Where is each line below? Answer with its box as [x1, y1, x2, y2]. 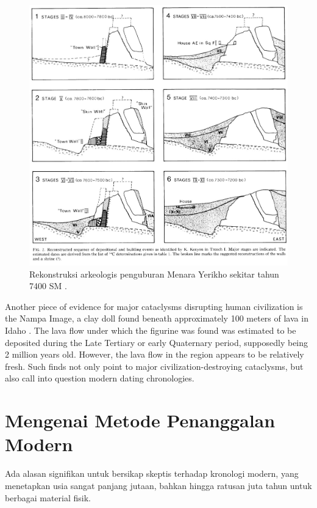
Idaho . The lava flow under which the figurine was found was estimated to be [5, 324, 296, 337]
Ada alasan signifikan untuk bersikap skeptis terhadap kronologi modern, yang [5, 467, 299, 480]
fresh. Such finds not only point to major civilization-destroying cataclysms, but [5, 359, 304, 372]
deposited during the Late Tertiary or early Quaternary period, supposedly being [5, 336, 308, 348]
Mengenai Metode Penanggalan [5, 408, 276, 433]
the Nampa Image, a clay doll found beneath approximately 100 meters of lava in [5, 312, 308, 325]
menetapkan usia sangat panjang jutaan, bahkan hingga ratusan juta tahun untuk [5, 479, 312, 491]
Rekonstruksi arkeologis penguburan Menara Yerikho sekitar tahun [29, 267, 279, 280]
